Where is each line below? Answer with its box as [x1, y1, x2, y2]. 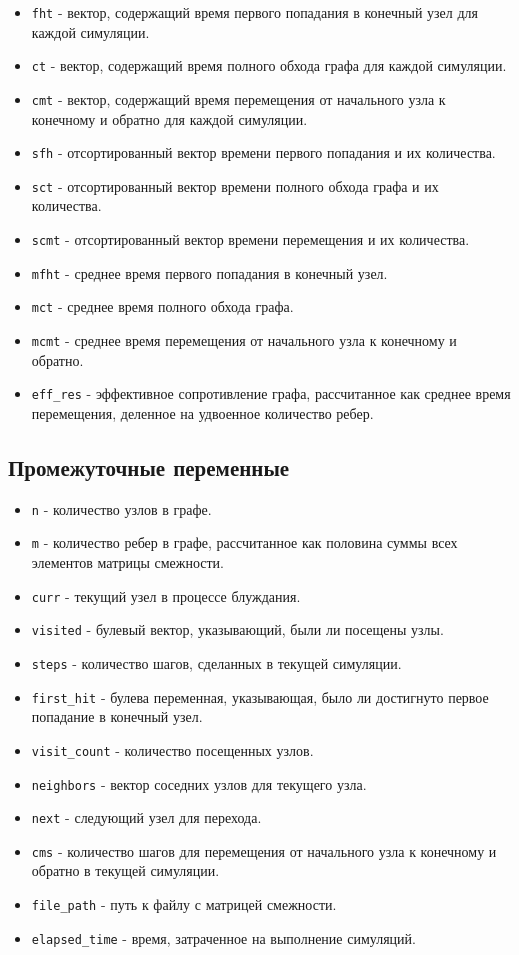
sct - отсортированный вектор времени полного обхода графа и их [31, 175, 439, 196]
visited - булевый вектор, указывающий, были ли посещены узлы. [31, 619, 444, 640]
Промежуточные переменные [8, 451, 290, 482]
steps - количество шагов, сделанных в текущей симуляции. [31, 652, 402, 673]
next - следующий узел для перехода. [31, 807, 262, 828]
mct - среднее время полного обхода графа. [31, 296, 294, 317]
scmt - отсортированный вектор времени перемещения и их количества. [31, 229, 470, 250]
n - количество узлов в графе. [31, 498, 212, 519]
